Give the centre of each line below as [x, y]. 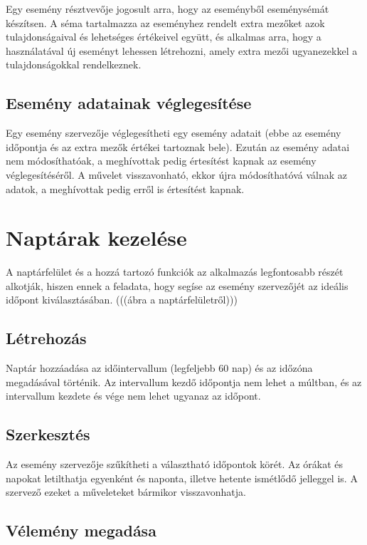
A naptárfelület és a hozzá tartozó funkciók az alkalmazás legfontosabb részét [175, 272]
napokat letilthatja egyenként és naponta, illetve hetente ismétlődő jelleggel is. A [182, 478]
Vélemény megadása [81, 530]
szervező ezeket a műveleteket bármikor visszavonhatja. [126, 492]
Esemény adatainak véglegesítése [129, 103]
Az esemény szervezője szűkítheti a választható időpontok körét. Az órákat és [175, 464]
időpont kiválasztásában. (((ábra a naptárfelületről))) [122, 300]
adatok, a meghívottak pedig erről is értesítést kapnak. [125, 188]
